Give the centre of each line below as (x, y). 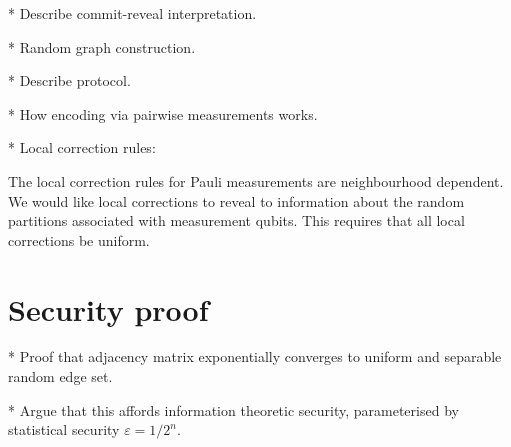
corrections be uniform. (79, 239)
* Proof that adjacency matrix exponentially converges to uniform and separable (255, 356)
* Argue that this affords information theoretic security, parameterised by (233, 409)
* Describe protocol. (69, 80)
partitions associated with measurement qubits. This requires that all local (236, 220)
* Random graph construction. (102, 46)
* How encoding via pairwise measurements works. (163, 113)
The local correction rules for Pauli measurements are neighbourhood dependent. (256, 180)
